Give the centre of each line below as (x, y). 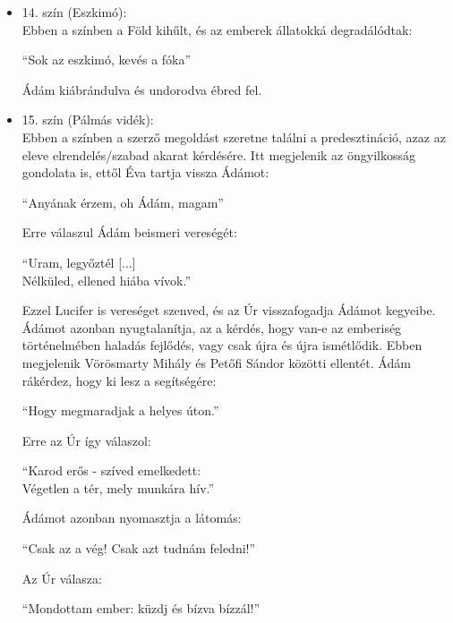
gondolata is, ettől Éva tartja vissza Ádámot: (145, 172)
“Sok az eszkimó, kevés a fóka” (107, 60)
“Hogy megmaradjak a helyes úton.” (120, 410)
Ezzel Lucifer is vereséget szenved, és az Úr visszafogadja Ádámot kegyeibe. (229, 310)
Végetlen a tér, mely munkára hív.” (118, 487)
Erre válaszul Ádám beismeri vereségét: (129, 232)
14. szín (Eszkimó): (74, 12)
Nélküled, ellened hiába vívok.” (107, 280)
